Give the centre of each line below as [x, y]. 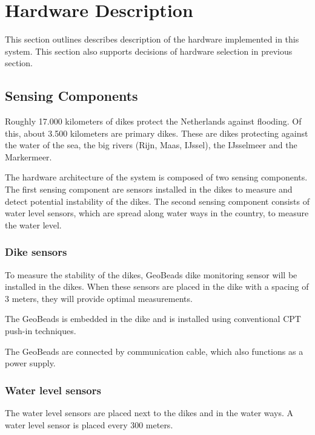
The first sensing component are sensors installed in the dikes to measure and [149, 189]
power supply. [30, 363]
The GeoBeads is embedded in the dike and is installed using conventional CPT [153, 319]
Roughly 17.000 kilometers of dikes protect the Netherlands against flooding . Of [153, 121]
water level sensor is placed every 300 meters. [89, 424]
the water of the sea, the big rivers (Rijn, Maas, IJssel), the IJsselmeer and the [151, 145]
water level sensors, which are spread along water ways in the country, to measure [157, 213]
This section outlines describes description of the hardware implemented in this [152, 39]
